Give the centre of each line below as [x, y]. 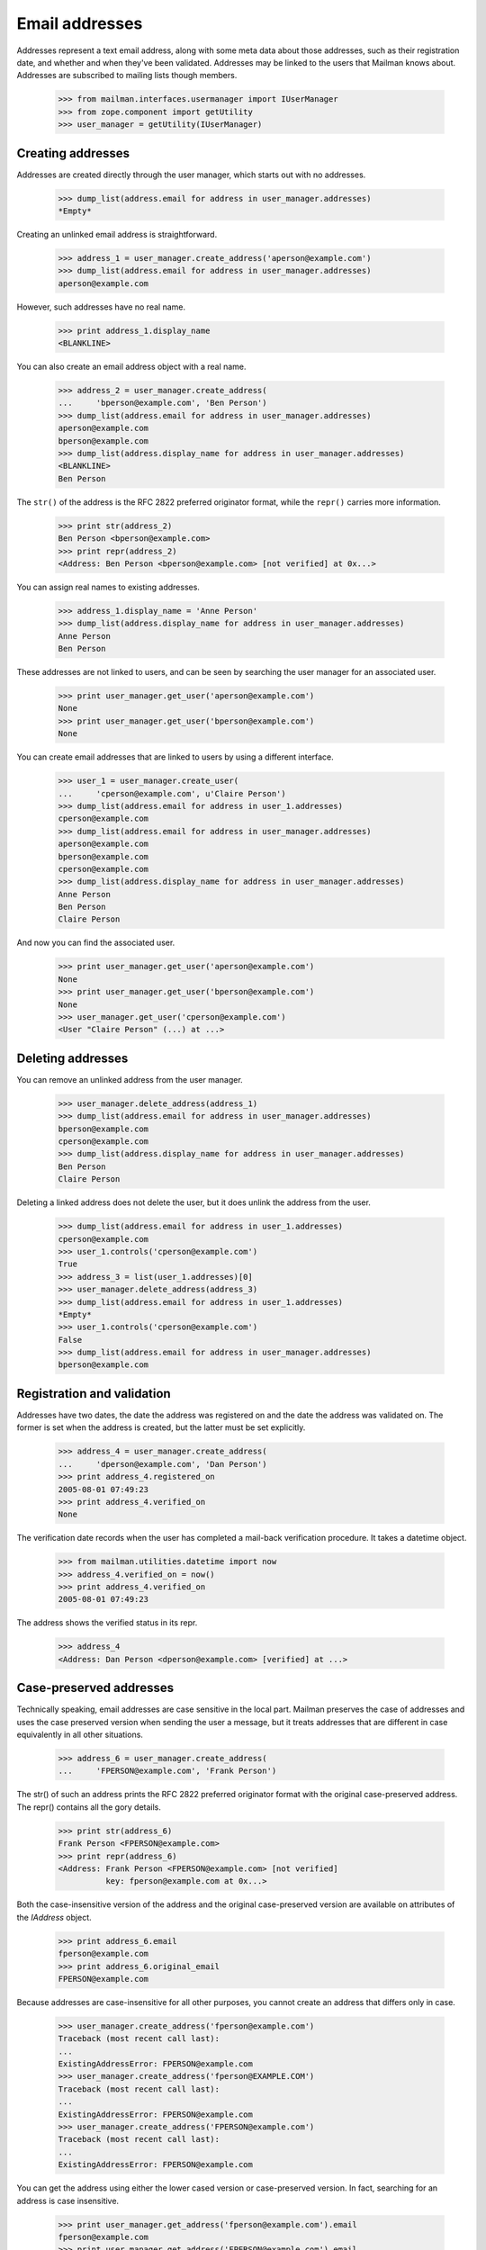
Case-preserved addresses [95, 1688]
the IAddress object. [54, 1917]
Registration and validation [94, 1394]
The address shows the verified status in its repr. [107, 1623]
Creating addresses [73, 153]
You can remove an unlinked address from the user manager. [130, 1079]
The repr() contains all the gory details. [89, 1807]
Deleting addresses [72, 1058]
